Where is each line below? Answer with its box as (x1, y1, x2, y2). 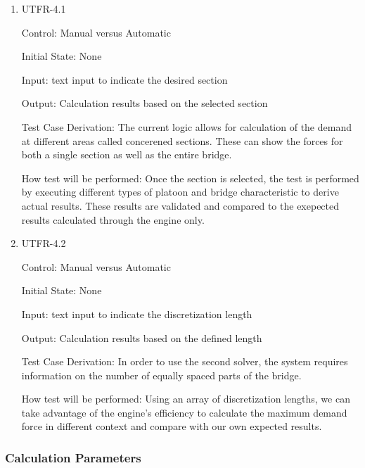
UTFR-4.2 (21, 236, 66, 251)
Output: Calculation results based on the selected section (21, 96, 268, 110)
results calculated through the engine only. (21, 212, 205, 227)
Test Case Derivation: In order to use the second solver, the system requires (21, 354, 348, 369)
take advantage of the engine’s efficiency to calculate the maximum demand (21, 405, 347, 419)
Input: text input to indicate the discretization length (21, 306, 252, 321)
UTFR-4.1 (21, 1, 66, 15)
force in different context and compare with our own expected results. (21, 419, 322, 434)
